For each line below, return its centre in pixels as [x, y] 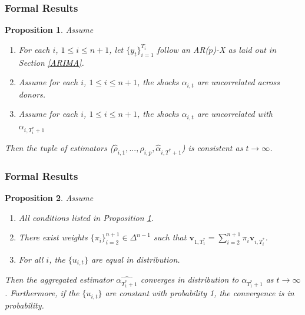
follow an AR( [183, 49]
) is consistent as [212, 148]
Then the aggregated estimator [59, 279]
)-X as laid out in [245, 49]
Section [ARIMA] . [51, 62]
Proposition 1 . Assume [49, 30]
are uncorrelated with [235, 114]
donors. [32, 94]
